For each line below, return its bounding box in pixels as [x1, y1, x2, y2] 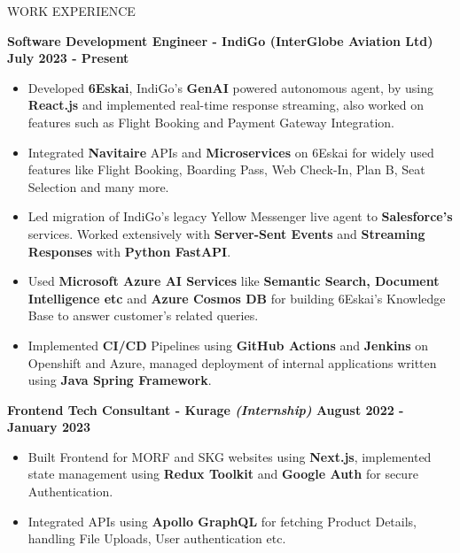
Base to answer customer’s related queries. [27, 306, 259, 325]
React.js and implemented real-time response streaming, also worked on [27, 96, 424, 114]
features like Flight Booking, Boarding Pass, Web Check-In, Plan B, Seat [27, 160, 425, 179]
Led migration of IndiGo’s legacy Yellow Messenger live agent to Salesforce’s [27, 207, 453, 226]
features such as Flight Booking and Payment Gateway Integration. [27, 112, 395, 131]
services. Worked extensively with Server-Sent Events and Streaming [27, 224, 425, 242]
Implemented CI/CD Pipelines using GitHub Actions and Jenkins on [27, 335, 429, 354]
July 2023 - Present [7, 49, 129, 67]
